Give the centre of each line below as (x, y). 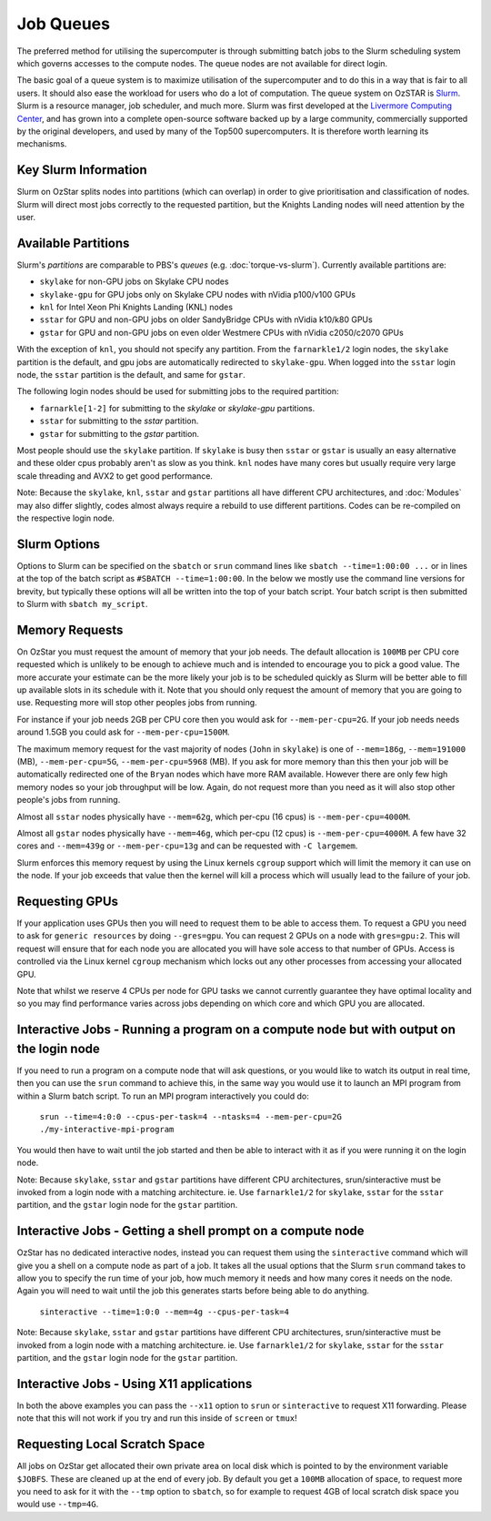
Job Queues (64, 24)
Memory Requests (70, 629)
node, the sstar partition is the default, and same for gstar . (131, 375)
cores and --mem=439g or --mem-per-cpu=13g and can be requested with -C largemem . (187, 846)
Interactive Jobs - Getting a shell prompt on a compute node (190, 1231)
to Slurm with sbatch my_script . (82, 603)
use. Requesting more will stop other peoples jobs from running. (137, 703)
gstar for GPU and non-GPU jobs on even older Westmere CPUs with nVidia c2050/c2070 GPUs (221, 332)
